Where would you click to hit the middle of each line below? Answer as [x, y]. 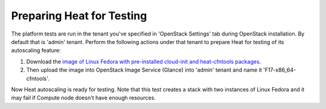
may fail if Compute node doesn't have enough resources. [84, 98]
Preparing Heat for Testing [79, 16]
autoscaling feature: [36, 51]
